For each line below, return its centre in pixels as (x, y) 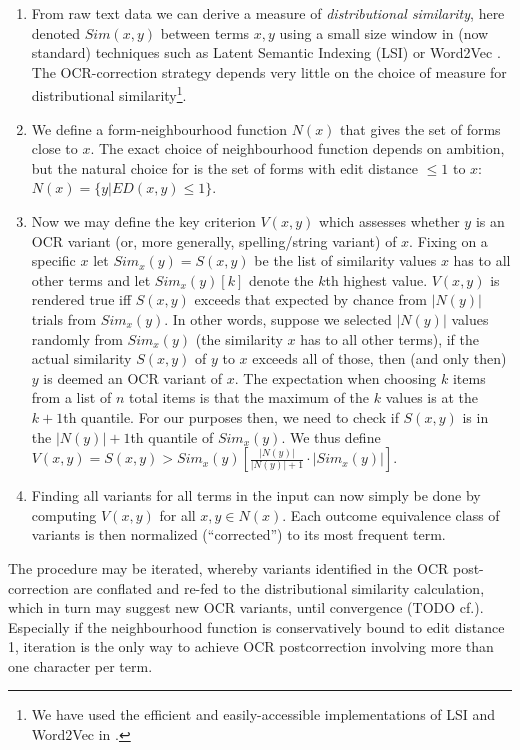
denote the (281, 279)
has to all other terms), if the (389, 338)
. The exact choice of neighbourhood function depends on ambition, (297, 148)
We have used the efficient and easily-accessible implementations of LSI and (263, 714)
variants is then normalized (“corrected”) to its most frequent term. (238, 534)
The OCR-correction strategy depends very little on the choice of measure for (269, 71)
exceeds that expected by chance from (310, 299)
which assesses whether (389, 221)
